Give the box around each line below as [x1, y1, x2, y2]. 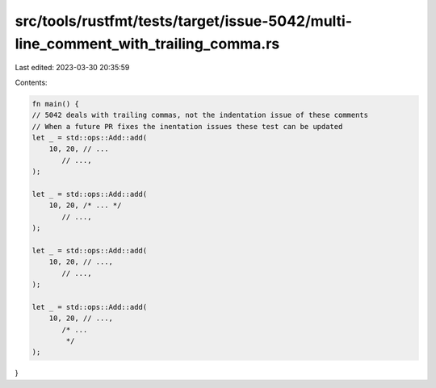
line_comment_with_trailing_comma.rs [15, 35, 280, 52]
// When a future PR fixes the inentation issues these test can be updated [31, 122, 343, 131]
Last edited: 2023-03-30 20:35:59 [15, 63, 130, 73]
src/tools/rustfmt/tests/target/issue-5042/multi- [15, 12, 353, 30]
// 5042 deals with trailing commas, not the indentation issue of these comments [31, 111, 369, 120]
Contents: [15, 77, 48, 87]
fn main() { [31, 99, 80, 108]
